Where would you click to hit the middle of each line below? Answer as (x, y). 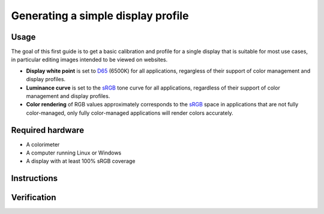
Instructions (34, 178)
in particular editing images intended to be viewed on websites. (89, 60)
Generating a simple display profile (100, 16)
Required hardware (47, 130)
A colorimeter (43, 144)
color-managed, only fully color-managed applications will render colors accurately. (130, 113)
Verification (34, 197)
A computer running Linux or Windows (74, 153)
